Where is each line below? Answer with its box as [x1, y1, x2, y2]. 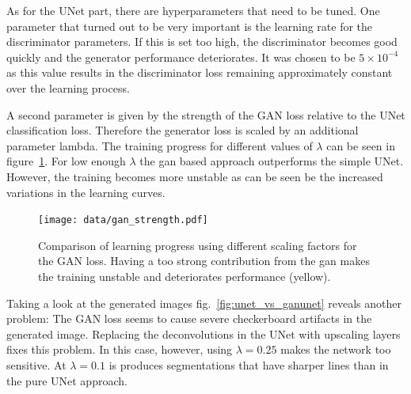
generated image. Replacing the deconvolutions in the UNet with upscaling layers [6, 325, 401, 342]
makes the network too [280, 341, 391, 358]
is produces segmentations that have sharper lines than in [108, 356, 389, 373]
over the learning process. [6, 79, 130, 96]
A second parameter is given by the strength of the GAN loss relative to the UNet [6, 106, 405, 123]
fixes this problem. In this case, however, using [6, 341, 233, 358]
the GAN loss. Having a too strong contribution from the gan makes [38, 252, 370, 269]
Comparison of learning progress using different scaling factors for [38, 237, 357, 253]
